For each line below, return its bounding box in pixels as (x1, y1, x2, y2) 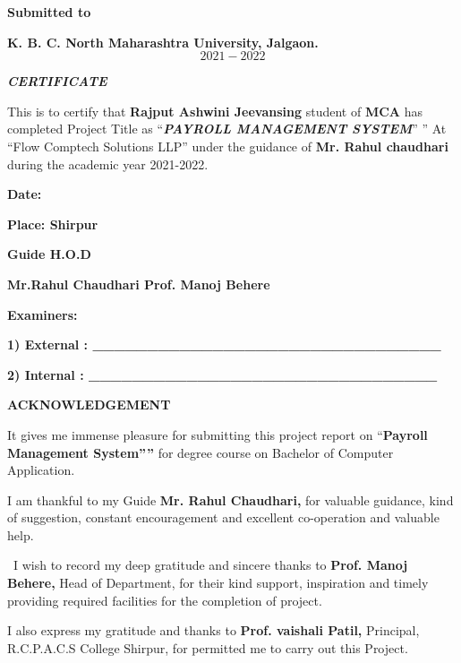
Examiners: (7, 305, 78, 323)
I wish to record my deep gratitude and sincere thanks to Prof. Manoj (13, 555, 408, 574)
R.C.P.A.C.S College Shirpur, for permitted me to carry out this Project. (7, 638, 408, 657)
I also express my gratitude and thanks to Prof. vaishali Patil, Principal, (7, 621, 420, 640)
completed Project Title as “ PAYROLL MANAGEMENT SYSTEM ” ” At (7, 119, 447, 138)
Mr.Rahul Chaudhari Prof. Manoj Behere (7, 274, 270, 293)
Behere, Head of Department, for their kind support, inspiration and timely (7, 573, 429, 592)
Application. (7, 461, 75, 479)
